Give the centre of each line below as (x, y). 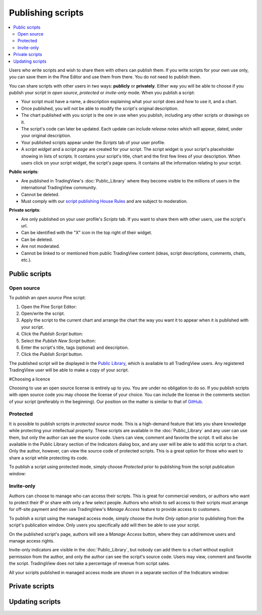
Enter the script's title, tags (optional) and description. (75, 347)
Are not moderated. (41, 246)
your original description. (46, 136)
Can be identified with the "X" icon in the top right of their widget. (87, 233)
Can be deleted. (37, 239)
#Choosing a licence (30, 379)
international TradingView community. (59, 188)
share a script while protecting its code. (49, 458)
